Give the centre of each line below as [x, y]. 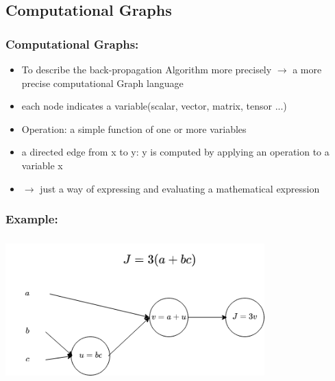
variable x [42, 165]
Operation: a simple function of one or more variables [134, 128]
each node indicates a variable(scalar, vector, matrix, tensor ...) [154, 106]
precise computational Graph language [102, 83]
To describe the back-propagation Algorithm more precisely [147, 69]
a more [307, 69]
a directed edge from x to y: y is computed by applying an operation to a [175, 152]
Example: [32, 219]
